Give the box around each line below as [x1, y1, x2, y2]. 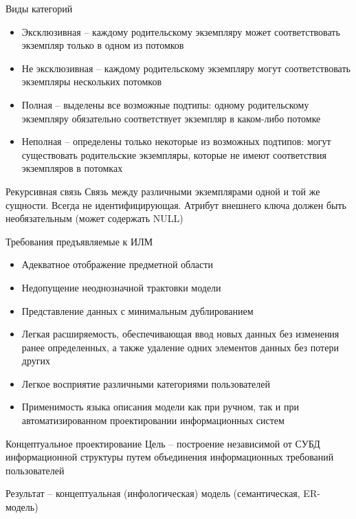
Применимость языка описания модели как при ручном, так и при [21, 399, 300, 414]
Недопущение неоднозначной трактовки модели [21, 280, 221, 294]
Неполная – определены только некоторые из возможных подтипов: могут [21, 134, 331, 148]
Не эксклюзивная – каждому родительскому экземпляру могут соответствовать [21, 60, 351, 75]
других [21, 353, 50, 368]
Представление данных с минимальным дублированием [21, 303, 254, 318]
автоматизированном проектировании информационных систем [21, 413, 285, 428]
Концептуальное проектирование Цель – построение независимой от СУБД [5, 436, 320, 450]
